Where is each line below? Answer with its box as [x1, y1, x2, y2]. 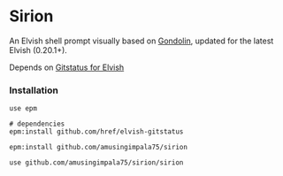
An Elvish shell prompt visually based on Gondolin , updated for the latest [9, 35, 274, 46]
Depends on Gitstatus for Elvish [9, 62, 125, 73]
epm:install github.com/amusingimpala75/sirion [9, 143, 188, 152]
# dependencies [9, 119, 65, 129]
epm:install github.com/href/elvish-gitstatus [9, 127, 184, 136]
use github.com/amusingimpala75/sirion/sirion [9, 158, 184, 167]
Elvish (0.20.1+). [9, 44, 68, 55]
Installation [9, 84, 59, 96]
